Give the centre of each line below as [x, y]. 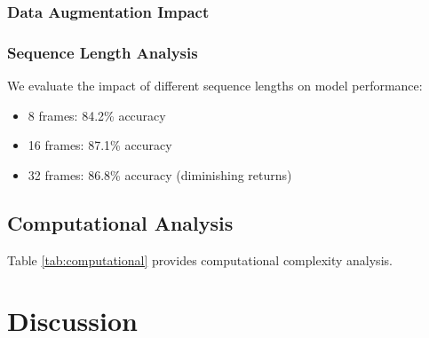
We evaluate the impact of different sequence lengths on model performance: [215, 86]
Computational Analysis [120, 222]
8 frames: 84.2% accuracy [97, 115]
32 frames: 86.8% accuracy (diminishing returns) [160, 174]
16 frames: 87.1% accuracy [100, 145]
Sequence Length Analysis [103, 52]
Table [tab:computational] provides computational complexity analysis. [200, 259]
